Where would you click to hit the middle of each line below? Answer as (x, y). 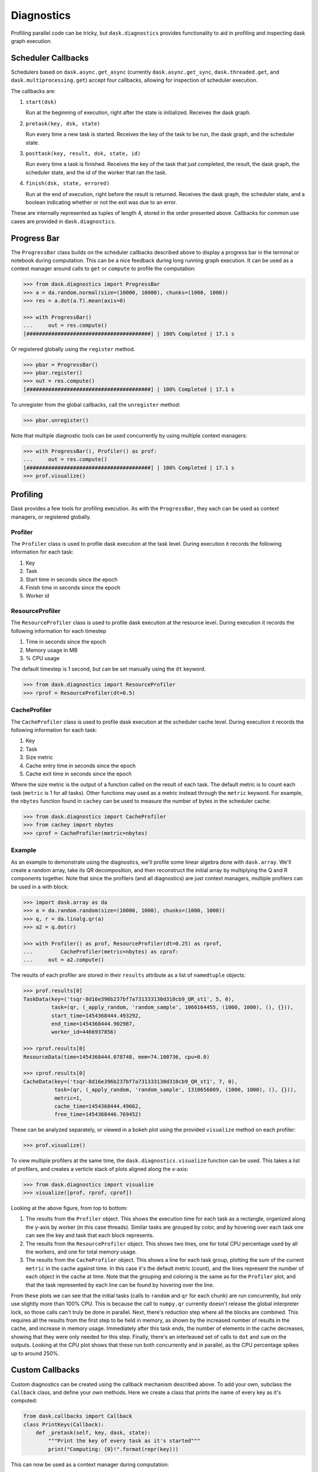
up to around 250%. (35, 1353)
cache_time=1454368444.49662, (97, 1106)
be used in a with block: (40, 887)
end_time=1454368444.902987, (93, 1024)
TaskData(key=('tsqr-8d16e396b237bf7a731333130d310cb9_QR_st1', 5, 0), (129, 999)
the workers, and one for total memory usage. (81, 1252)
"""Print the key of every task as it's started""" (124, 1441)
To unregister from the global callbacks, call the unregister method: (96, 405)
